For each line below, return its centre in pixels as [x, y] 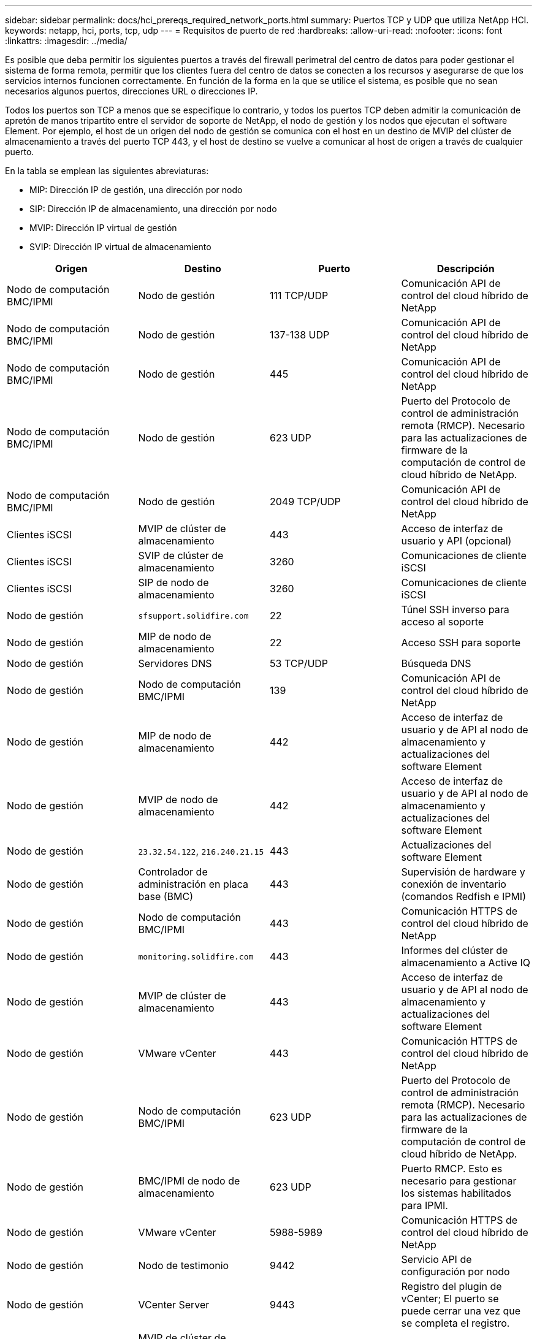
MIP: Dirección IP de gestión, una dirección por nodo [136, 190]
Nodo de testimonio [184, 1265]
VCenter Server [174, 1305]
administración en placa [193, 884]
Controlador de [173, 872]
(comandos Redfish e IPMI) [463, 896]
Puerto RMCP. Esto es [452, 1169]
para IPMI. [425, 1205]
